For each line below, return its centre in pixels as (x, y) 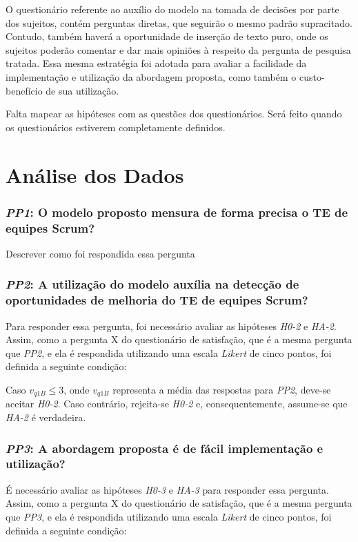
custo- (312, 76)
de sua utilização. (82, 90)
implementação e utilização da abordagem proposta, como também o (151, 76)
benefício (24, 90)
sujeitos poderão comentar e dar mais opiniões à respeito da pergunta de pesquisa (178, 49)
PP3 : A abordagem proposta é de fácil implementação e (165, 448)
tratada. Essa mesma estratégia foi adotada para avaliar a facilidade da (156, 63)
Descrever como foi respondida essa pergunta (100, 253)
